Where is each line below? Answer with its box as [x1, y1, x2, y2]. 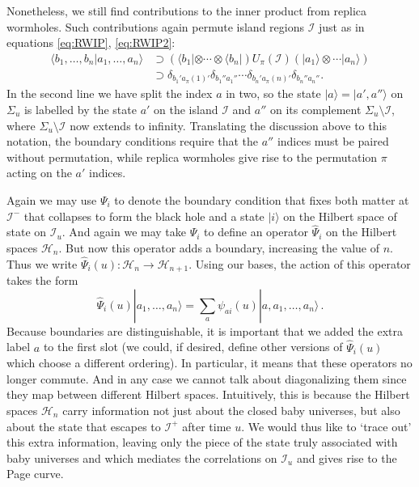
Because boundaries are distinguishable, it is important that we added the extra [6, 322, 403, 339]
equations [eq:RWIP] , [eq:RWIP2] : [6, 34, 176, 51]
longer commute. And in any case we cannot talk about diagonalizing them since [6, 370, 407, 387]
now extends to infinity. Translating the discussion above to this [70, 116, 387, 133]
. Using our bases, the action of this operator [188, 255, 411, 272]
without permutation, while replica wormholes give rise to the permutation [6, 148, 378, 165]
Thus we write [6, 255, 78, 272]
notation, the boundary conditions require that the [6, 133, 258, 150]
